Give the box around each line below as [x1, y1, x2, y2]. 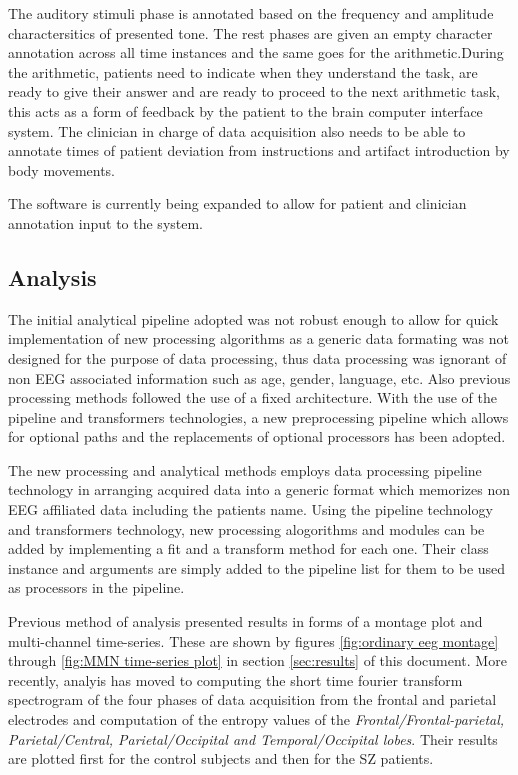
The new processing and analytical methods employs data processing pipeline [8, 459, 482, 480]
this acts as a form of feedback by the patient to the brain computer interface [8, 100, 483, 121]
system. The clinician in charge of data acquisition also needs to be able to [8, 120, 466, 141]
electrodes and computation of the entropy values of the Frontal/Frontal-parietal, [8, 709, 505, 730]
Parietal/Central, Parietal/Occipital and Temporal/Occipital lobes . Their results [8, 728, 498, 749]
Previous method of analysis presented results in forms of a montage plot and [8, 611, 483, 632]
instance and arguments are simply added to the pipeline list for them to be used [8, 557, 506, 578]
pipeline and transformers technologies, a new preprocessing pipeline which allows [8, 406, 509, 427]
